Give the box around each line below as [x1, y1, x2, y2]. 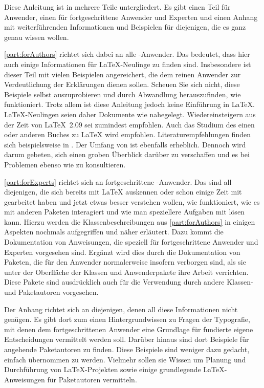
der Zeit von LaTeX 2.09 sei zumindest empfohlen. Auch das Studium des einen [4, 119, 255, 130]
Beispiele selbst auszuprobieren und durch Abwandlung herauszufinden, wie [4, 89, 241, 99]
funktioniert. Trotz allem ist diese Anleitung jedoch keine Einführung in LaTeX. [4, 99, 255, 110]
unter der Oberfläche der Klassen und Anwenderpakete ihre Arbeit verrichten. [4, 266, 249, 277]
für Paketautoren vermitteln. [47, 374, 137, 384]
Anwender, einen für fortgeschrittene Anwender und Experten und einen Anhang [4, 11, 258, 22]
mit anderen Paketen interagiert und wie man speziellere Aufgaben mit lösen [4, 206, 245, 217]
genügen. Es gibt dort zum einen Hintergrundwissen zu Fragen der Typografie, [4, 314, 250, 325]
